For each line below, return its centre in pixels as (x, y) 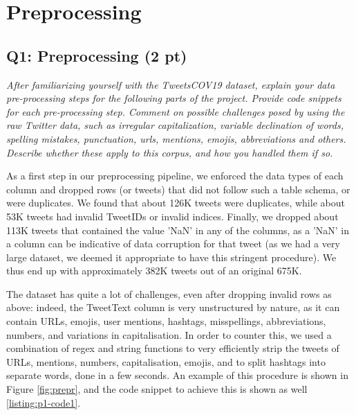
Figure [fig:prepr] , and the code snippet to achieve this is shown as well (157, 389)
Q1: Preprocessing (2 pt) (97, 55)
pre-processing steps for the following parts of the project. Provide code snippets (174, 98)
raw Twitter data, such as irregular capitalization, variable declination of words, (175, 125)
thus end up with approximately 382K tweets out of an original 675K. (154, 271)
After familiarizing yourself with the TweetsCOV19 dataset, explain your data (171, 84)
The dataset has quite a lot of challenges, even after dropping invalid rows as (169, 293)
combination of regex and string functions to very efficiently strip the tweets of (173, 348)
